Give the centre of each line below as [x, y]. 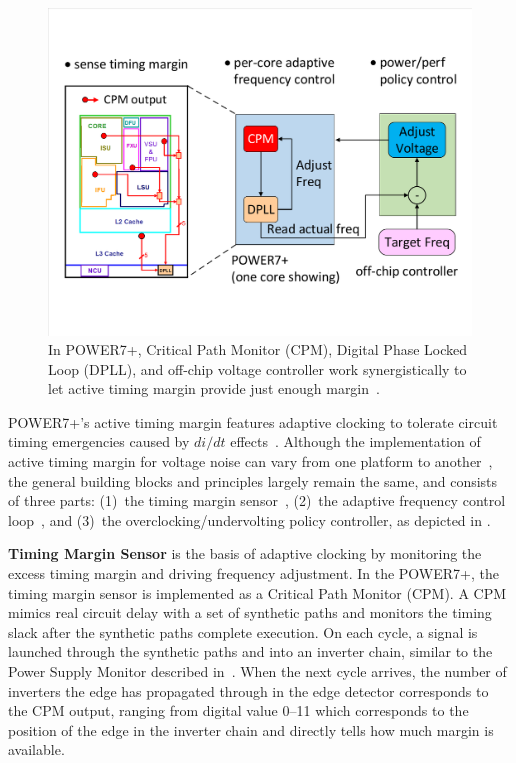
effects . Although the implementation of [355, 441]
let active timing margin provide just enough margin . [214, 388]
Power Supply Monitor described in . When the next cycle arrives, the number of [257, 671]
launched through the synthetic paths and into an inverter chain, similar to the [250, 651]
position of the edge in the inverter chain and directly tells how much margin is [251, 729]
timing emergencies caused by [99, 441]
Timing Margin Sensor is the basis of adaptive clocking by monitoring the [245, 553]
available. [36, 749]
